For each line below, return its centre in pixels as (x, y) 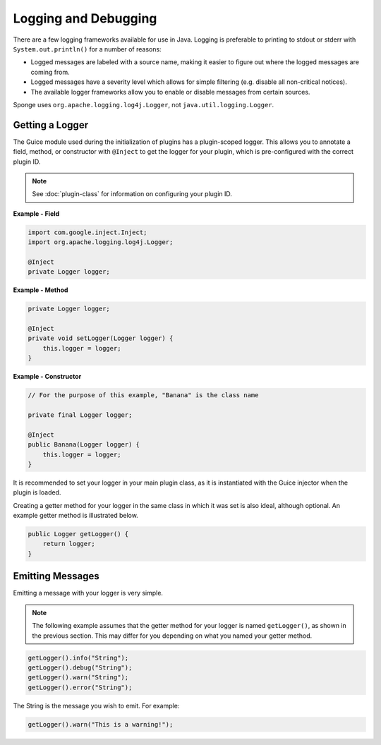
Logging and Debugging (85, 18)
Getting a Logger (50, 125)
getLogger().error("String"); (80, 687)
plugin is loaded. (37, 492)
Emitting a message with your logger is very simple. (88, 593)
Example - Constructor (47, 377)
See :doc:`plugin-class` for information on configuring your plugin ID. (132, 194)
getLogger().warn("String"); (78, 678)
